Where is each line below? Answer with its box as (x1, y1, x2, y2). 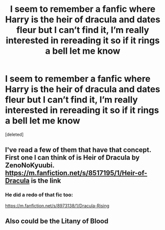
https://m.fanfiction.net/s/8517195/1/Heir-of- (5, 169, 148, 177)
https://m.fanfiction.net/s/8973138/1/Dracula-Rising (5, 202, 110, 208)
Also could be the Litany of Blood (5, 217, 108, 226)
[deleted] (5, 131, 24, 137)
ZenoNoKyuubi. (5, 161, 55, 170)
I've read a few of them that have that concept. (5, 146, 152, 154)
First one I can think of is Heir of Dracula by (5, 153, 140, 162)
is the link (31, 177, 62, 185)
